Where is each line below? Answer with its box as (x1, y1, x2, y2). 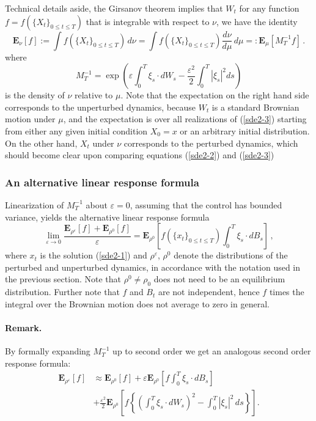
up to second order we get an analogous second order (112, 345, 311, 357)
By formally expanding (5, 345, 90, 357)
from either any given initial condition (5, 124, 148, 137)
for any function (239, 2, 299, 14)
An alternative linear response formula (5, 174, 199, 189)
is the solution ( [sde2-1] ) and (40, 249, 147, 262)
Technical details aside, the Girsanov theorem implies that (5, 2, 223, 14)
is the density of (5, 89, 65, 101)
